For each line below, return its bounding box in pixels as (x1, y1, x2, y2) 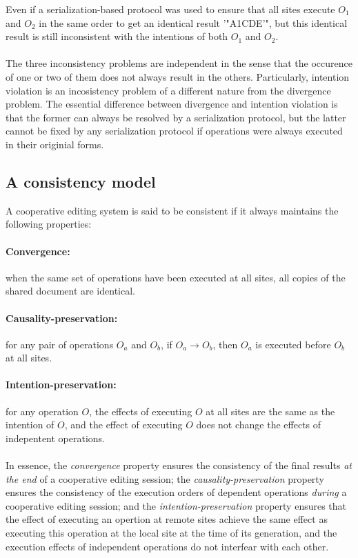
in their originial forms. (6, 137, 104, 151)
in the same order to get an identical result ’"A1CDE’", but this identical (39, 15, 348, 30)
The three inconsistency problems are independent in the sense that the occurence (6, 56, 352, 70)
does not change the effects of (196, 417, 321, 432)
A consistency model (6, 170, 156, 192)
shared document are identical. (6, 283, 135, 298)
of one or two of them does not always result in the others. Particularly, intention (6, 69, 350, 83)
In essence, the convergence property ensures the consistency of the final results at (6, 458, 352, 472)
